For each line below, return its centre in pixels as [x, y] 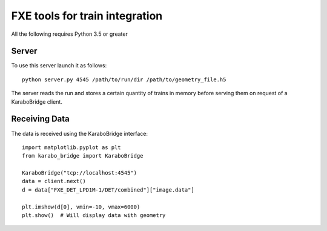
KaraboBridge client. [37, 102]
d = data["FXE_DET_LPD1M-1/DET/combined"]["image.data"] [108, 190]
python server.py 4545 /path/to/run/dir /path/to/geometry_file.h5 [124, 79]
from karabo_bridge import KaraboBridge [83, 156]
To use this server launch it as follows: [59, 65]
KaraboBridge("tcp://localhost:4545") [80, 173]
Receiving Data [40, 119]
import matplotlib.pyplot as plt [71, 147]
